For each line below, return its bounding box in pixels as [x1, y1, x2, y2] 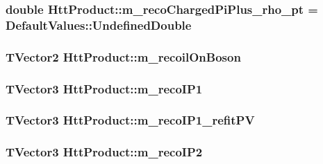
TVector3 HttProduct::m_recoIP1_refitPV [6, 111, 255, 129]
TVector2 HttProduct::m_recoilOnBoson [6, 48, 241, 65]
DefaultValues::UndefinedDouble [6, 16, 192, 33]
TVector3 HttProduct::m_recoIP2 [6, 143, 203, 161]
